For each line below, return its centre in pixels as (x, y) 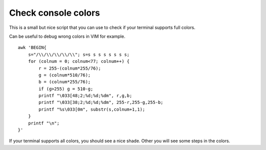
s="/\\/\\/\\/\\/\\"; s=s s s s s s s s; (79, 54)
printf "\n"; (44, 123)
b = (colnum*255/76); (65, 82)
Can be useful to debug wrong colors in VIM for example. (67, 36)
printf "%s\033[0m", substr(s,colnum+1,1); (92, 109)
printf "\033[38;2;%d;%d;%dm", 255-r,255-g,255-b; (101, 102)
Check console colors (55, 13)
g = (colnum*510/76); (65, 75)
